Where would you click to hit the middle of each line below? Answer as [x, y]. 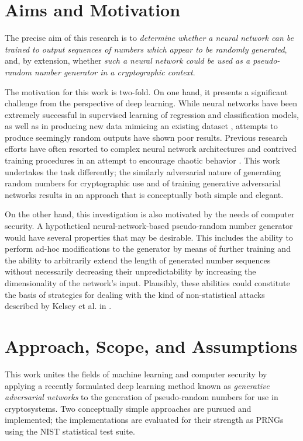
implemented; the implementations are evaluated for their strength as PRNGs [144, 420]
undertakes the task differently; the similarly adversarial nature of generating [143, 171]
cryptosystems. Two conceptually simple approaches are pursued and [128, 408]
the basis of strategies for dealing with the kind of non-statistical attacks [135, 294]
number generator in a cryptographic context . [115, 72]
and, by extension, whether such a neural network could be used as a [128, 60]
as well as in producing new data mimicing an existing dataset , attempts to [141, 126]
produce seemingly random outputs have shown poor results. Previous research [146, 137]
